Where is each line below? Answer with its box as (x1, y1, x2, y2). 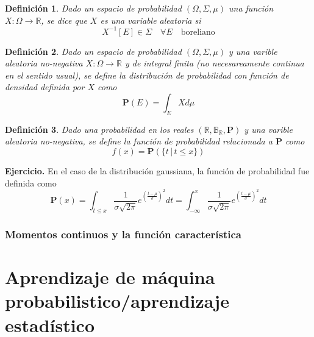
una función (229, 2, 274, 14)
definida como (5, 176, 57, 189)
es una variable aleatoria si (100, 13, 201, 26)
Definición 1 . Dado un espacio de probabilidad (5, 2, 182, 14)
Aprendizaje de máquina (5, 264, 215, 289)
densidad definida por (5, 80, 85, 93)
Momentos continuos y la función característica (5, 227, 241, 242)
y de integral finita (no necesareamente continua (124, 57, 304, 69)
